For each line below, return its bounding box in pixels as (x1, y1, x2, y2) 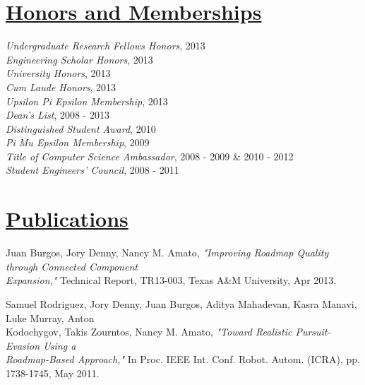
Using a (43, 338, 76, 353)
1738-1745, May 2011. (6, 365, 100, 380)
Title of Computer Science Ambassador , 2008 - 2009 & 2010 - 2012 (6, 148, 294, 163)
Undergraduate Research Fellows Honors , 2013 (6, 38, 205, 53)
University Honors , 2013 (6, 66, 111, 81)
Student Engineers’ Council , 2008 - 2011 (6, 162, 179, 177)
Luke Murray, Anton (6, 310, 95, 325)
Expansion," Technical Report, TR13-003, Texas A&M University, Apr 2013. (6, 273, 337, 288)
